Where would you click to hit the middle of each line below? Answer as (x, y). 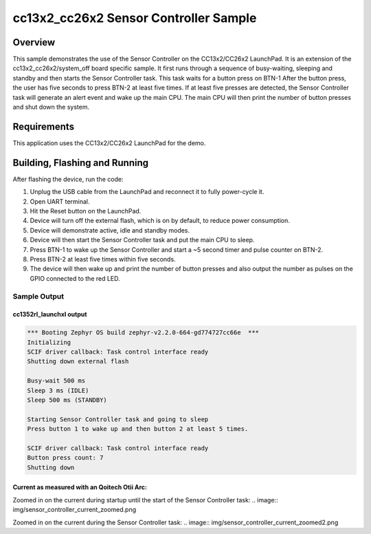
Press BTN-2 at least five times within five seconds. (103, 259)
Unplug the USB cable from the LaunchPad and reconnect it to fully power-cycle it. (147, 192)
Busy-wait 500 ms (56, 381)
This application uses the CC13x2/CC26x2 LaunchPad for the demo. (109, 143)
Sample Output (38, 296)
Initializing (49, 342)
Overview (34, 42)
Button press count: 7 (65, 458)
